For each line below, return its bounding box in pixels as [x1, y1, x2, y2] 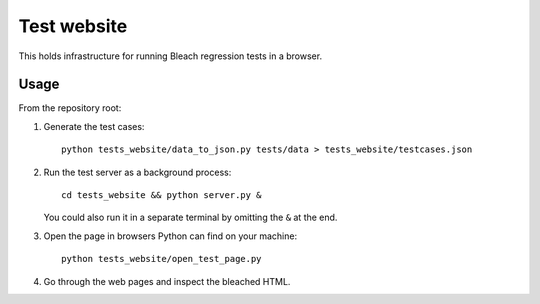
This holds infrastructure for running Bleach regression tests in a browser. [18, 50, 323, 62]
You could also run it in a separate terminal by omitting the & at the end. [43, 211, 338, 224]
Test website [18, 15, 128, 37]
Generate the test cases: [43, 120, 145, 132]
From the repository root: [18, 102, 122, 114]
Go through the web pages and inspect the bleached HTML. [43, 275, 291, 287]
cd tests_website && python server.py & [61, 190, 262, 201]
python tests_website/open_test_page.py [61, 253, 262, 265]
